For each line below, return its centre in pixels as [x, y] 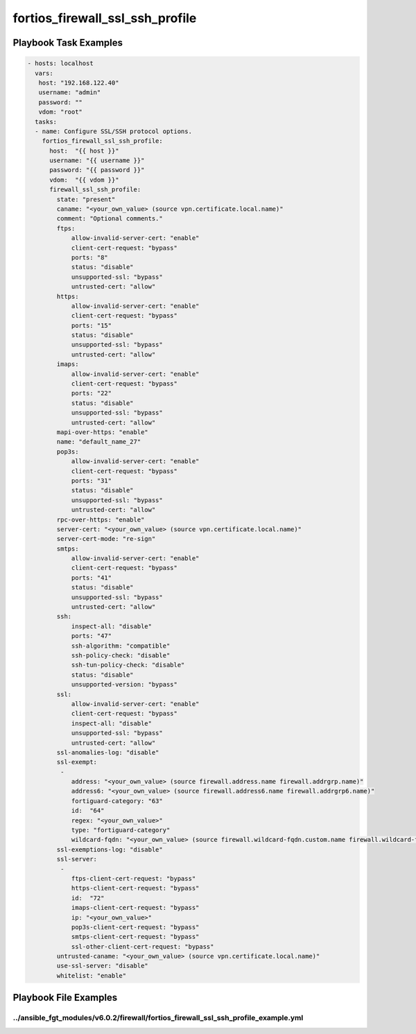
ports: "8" [90, 257]
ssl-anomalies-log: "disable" [108, 752]
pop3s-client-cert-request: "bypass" [135, 927]
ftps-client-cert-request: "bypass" [133, 878]
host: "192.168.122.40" [79, 83]
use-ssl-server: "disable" [102, 966]
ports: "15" [92, 325]
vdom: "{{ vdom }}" [84, 180]
